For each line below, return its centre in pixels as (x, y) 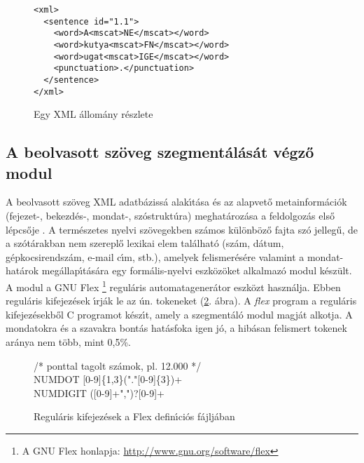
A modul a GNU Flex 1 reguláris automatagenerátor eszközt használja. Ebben (173, 286)
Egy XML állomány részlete (93, 114)
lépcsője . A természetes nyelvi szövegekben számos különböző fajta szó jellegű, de (182, 229)
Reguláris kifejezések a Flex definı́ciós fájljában (134, 416)
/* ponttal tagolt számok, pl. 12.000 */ (118, 365)
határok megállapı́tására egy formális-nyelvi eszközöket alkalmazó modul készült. (179, 270)
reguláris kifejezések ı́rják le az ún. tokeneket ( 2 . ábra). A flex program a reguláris (181, 301)
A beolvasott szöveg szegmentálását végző (160, 152)
